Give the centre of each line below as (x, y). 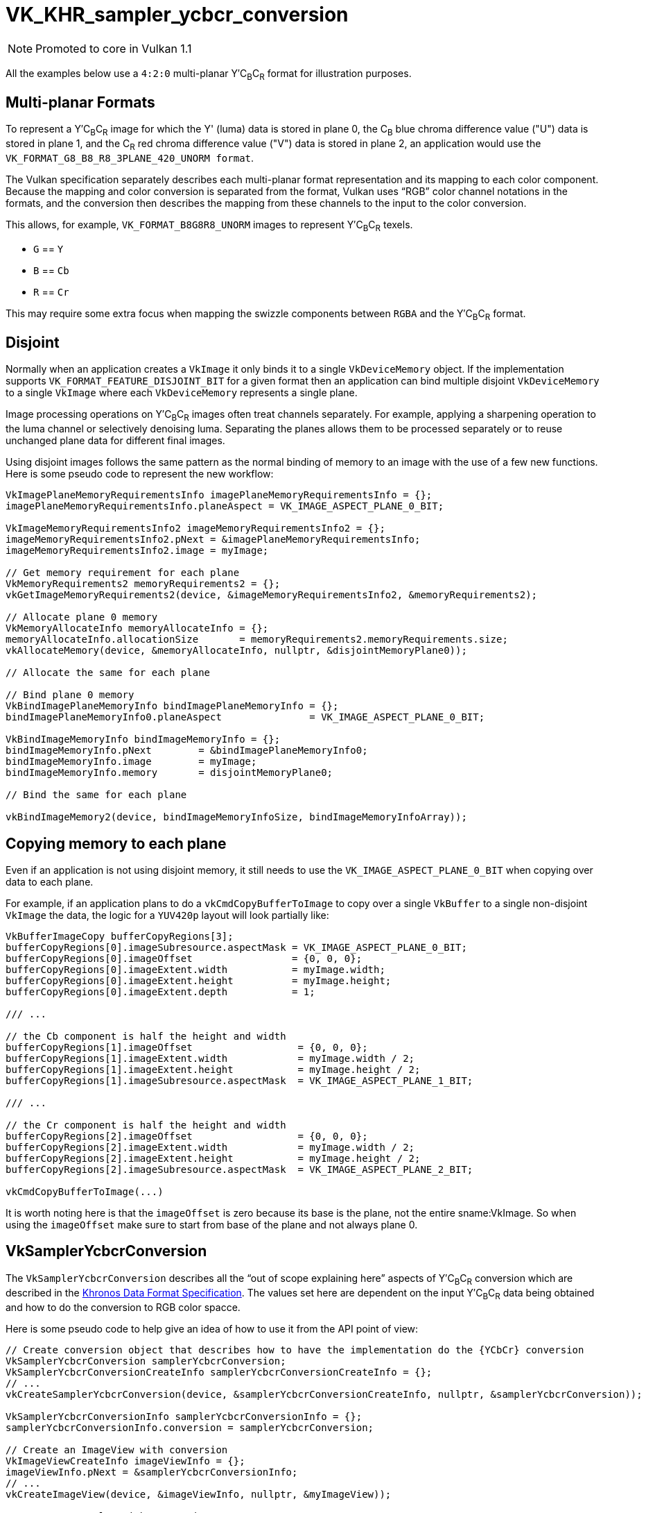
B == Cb (51, 270)
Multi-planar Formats (80, 102)
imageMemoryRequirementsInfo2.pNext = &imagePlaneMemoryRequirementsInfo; (213, 540)
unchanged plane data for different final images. (115, 441)
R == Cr (51, 291)
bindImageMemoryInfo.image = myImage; (131, 762)
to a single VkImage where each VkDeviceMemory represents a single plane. (182, 393)
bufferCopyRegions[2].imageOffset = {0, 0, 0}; (187, 1136)
